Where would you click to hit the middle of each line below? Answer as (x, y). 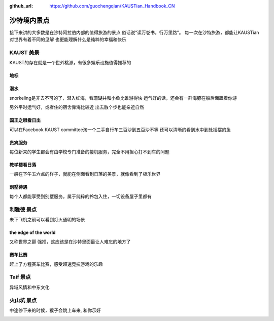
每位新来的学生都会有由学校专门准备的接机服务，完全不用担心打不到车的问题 (89, 152)
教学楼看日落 (23, 165)
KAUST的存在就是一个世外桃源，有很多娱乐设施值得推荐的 (70, 63)
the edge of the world (32, 232)
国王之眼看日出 (25, 120)
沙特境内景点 (29, 20)
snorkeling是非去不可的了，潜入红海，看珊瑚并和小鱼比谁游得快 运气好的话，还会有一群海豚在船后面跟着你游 (123, 98)
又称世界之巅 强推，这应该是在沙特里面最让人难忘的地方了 (70, 242)
